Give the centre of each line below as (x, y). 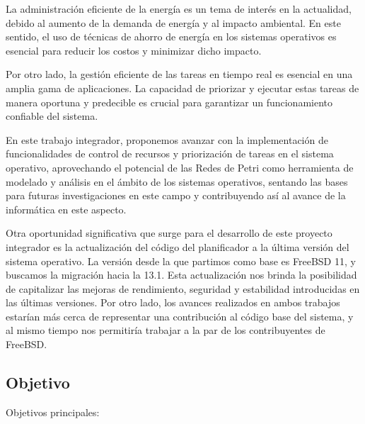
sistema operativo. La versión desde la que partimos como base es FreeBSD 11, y (181, 261)
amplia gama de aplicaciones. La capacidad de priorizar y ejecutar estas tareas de (182, 88)
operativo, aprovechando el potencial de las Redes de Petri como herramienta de (180, 167)
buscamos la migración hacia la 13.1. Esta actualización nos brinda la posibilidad (181, 275)
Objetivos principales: (53, 412)
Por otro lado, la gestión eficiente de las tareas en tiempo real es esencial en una (179, 74)
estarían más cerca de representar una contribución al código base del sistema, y (180, 316)
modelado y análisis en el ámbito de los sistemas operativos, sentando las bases (177, 181)
